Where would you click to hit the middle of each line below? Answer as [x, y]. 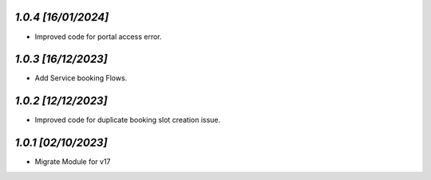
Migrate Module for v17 [73, 162]
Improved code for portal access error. [99, 37]
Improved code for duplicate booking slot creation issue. [128, 120]
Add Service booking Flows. [81, 78]
